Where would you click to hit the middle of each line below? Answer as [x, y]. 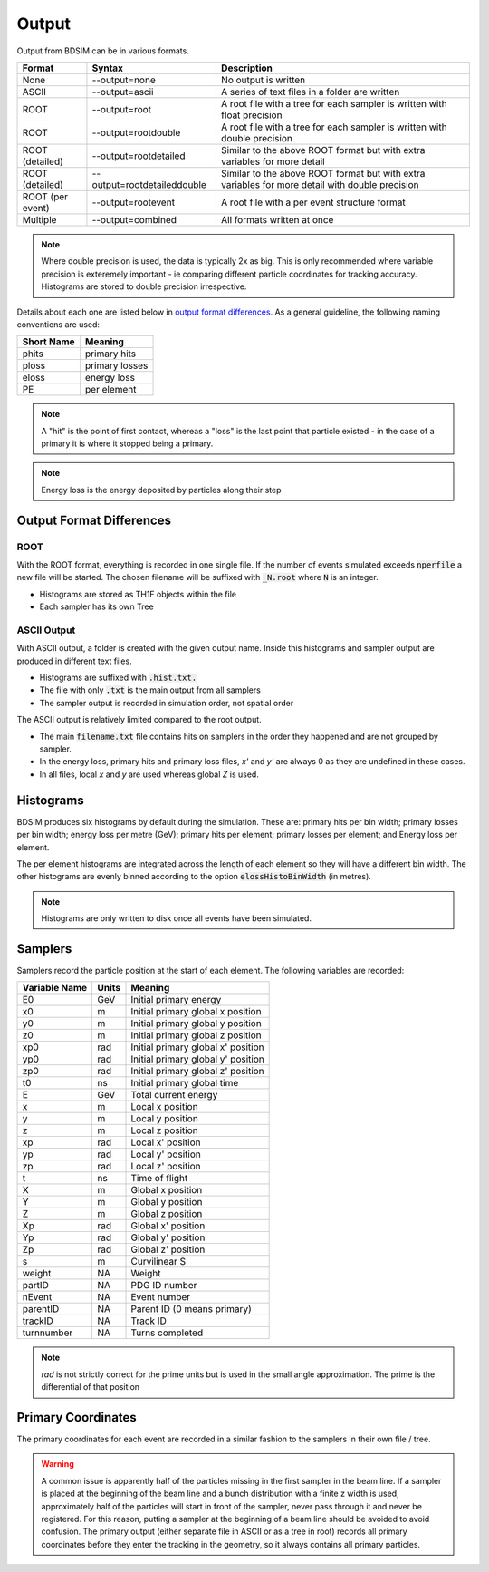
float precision [251, 115]
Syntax [108, 68]
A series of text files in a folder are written [310, 92]
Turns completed [167, 1333]
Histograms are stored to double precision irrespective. [144, 286]
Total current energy [174, 1095]
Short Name [49, 342]
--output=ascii [123, 92]
